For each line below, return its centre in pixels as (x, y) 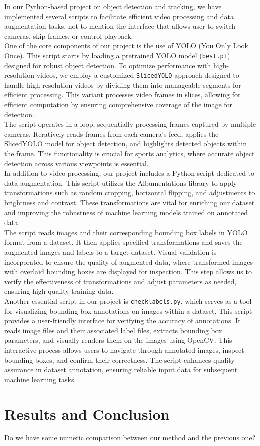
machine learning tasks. (40, 379)
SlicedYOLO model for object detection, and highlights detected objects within (125, 144)
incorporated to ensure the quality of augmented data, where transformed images (129, 261)
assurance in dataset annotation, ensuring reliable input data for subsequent (121, 370)
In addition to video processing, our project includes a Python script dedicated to (129, 173)
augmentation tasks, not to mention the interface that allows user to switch (120, 26)
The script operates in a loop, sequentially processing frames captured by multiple (130, 124)
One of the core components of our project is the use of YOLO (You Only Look (126, 45)
